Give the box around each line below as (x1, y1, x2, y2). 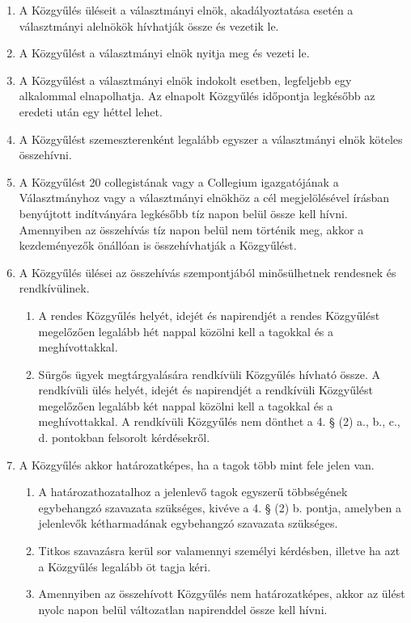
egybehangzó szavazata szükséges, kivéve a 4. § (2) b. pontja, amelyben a (38, 499, 402, 516)
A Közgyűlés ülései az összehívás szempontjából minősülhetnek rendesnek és (19, 263, 396, 280)
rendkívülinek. (19, 280, 90, 297)
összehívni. (19, 146, 72, 163)
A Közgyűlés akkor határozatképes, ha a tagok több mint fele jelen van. (19, 456, 375, 473)
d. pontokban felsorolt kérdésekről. (38, 429, 210, 446)
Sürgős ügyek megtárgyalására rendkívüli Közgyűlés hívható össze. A (38, 365, 381, 382)
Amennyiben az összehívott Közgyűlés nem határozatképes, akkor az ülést (38, 585, 405, 602)
